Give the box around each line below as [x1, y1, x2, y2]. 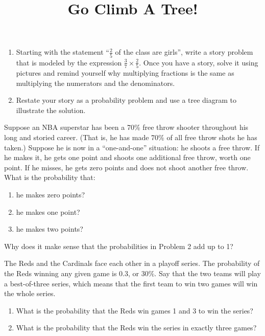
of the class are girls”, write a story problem [115, 47, 253, 57]
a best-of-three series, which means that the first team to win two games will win [4, 278, 258, 288]
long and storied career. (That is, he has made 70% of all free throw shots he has [4, 131, 257, 142]
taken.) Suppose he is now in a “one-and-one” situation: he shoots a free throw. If [4, 142, 260, 152]
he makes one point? [16, 206, 80, 217]
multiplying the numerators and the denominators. [16, 77, 175, 88]
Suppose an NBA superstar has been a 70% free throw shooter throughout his [4, 122, 249, 132]
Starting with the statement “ [16, 47, 109, 57]
